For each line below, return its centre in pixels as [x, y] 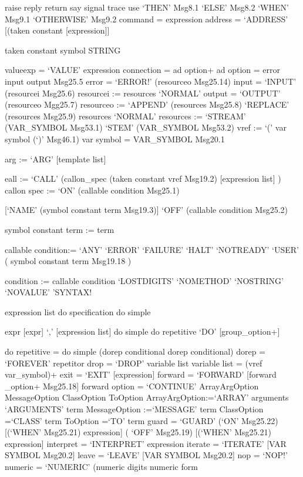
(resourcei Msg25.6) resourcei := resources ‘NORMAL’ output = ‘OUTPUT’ [143, 93]
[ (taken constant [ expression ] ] [57, 30]
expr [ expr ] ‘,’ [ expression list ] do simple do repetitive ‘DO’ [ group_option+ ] [142, 331]
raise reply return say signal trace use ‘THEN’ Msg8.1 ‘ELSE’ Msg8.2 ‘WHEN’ [147, 7]
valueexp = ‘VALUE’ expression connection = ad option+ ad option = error [142, 70]
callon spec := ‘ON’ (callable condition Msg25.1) [92, 190]
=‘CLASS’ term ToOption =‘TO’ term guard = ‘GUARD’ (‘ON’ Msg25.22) [142, 420]
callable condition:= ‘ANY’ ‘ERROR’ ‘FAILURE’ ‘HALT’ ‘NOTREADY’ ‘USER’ [152, 249]
